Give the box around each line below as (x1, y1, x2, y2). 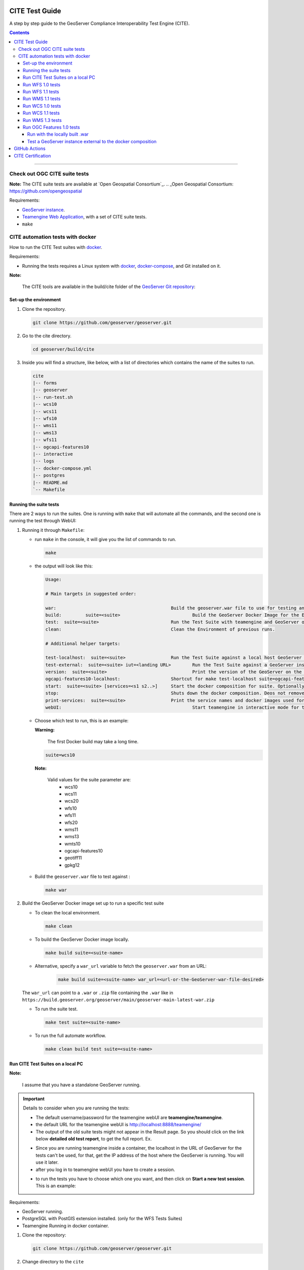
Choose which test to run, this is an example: (34, 718, 129, 724)
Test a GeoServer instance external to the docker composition (27, 138, 157, 144)
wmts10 (64, 841, 81, 847)
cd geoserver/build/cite (32, 346, 95, 352)
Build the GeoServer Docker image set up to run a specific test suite (22, 900, 164, 906)
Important (23, 1096, 45, 1102)
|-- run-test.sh (32, 394, 73, 400)
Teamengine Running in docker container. (22, 1222, 109, 1229)
